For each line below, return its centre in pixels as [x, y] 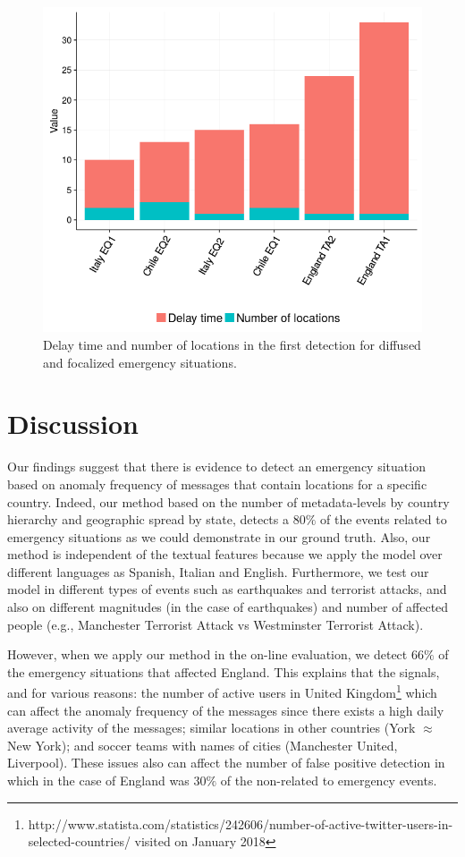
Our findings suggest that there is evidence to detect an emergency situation [216, 467]
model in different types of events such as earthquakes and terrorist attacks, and [227, 589]
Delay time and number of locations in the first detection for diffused [232, 345]
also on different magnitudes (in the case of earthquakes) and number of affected [228, 607]
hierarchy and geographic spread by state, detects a [148, 519]
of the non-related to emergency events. [329, 781]
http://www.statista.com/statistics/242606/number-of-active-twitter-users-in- [241, 823]
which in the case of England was [98, 781]
